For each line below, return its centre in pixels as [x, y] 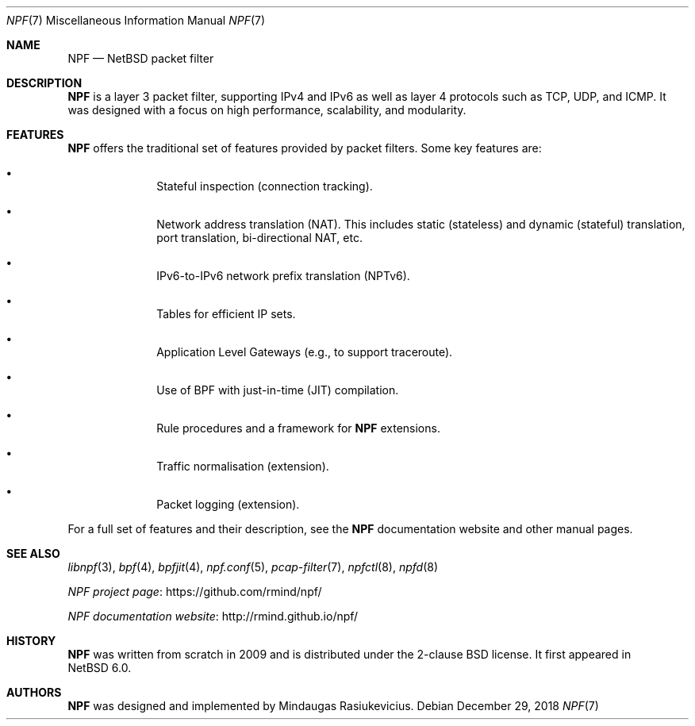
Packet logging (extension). [228, 504]
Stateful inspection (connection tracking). [265, 186]
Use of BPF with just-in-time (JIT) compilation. [278, 390]
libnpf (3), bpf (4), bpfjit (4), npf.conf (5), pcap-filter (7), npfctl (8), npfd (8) [253, 567]
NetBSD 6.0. [100, 668]
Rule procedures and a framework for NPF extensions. [298, 428]
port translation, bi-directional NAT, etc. [259, 238]
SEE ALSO [33, 553]
